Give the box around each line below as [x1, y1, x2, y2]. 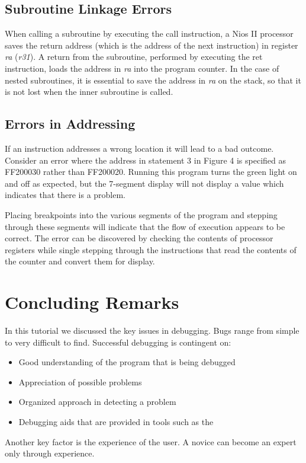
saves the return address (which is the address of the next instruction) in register [5, 39, 298, 51]
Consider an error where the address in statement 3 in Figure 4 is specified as [5, 154, 286, 166]
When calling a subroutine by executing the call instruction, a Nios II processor [5, 27, 294, 40]
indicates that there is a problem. [5, 189, 126, 201]
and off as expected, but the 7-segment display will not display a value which [5, 177, 284, 189]
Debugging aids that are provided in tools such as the [18, 416, 214, 427]
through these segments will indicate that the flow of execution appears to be [5, 220, 285, 232]
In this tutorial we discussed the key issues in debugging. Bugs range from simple [5, 324, 299, 337]
